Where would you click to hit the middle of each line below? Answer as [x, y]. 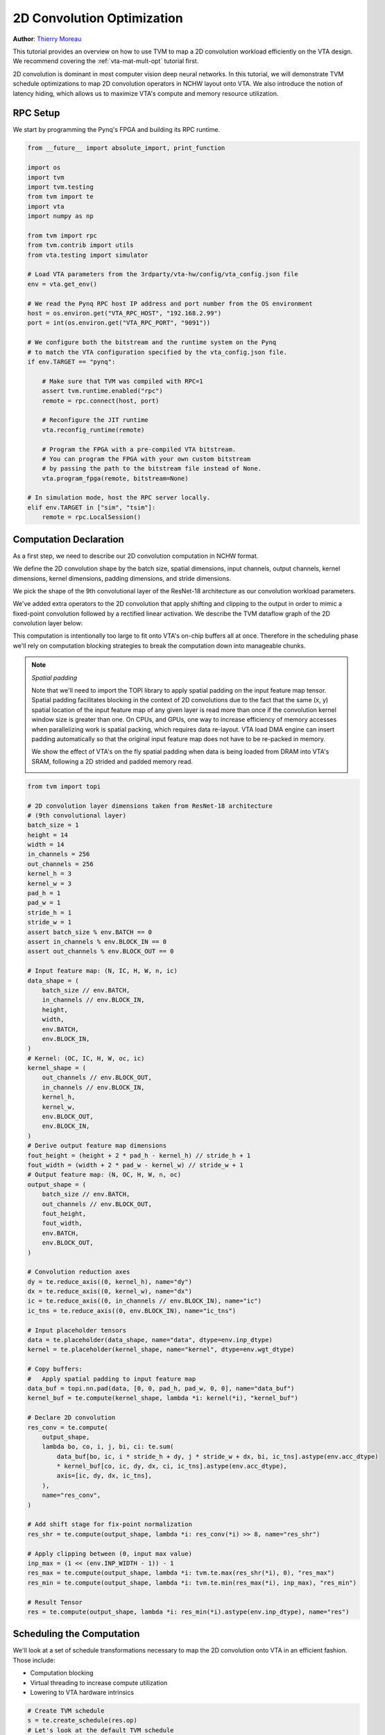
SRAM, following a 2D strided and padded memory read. [112, 761]
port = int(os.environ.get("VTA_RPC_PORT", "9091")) [119, 323]
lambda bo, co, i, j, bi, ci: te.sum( [108, 1447]
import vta [46, 206]
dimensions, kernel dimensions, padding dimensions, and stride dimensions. [122, 578]
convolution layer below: [48, 623]
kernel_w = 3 [50, 883]
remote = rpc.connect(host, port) [101, 400]
